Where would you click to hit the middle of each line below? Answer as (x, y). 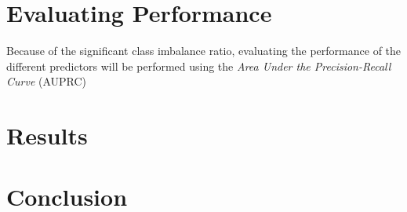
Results (47, 135)
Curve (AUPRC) (47, 81)
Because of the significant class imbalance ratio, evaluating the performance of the (204, 51)
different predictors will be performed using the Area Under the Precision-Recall (199, 66)
